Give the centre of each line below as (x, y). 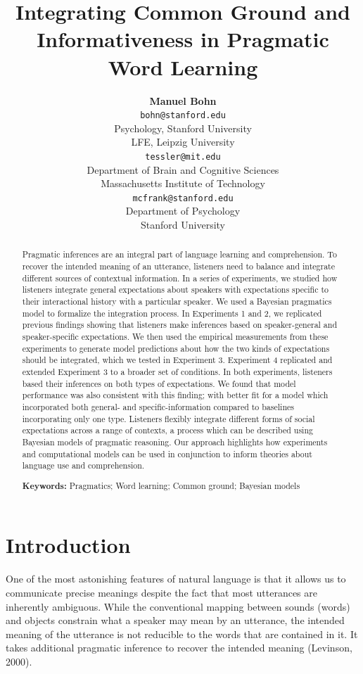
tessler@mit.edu (183, 157)
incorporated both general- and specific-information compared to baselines (158, 406)
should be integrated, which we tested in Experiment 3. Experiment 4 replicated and (177, 360)
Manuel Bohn (183, 100)
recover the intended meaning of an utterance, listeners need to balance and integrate (178, 266)
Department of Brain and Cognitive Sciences (183, 169)
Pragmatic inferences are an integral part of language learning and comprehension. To (179, 254)
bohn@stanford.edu (183, 116)
